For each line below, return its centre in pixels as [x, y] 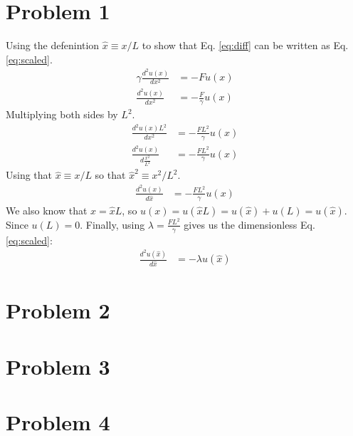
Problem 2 [58, 310]
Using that [29, 175]
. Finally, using [112, 224]
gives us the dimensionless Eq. [249, 224]
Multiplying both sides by [62, 114]
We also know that [47, 210]
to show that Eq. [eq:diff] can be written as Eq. [245, 45]
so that [110, 175]
